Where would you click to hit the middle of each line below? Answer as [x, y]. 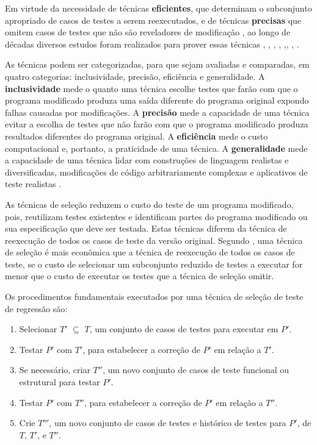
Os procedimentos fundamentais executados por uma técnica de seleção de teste [154, 297]
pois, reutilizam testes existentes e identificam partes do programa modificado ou [156, 216]
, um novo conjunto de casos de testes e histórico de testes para [168, 423]
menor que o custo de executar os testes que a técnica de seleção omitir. [140, 276]
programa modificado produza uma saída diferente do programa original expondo [157, 100]
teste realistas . [33, 184]
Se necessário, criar [55, 370]
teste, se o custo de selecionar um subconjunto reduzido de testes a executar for [154, 264]
